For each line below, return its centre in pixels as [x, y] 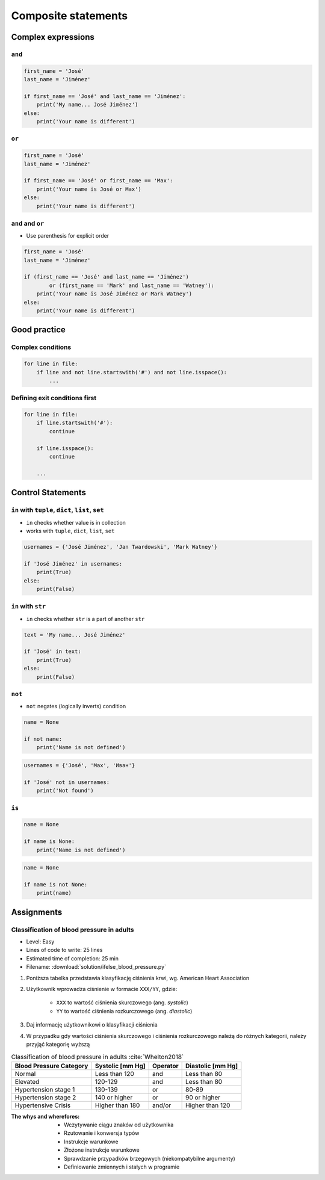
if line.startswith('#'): [75, 423]
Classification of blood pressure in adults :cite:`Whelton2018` [97, 1057]
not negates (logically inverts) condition [76, 706]
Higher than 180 [117, 1105]
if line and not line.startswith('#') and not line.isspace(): [132, 372]
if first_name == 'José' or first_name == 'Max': [98, 181]
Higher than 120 [208, 1105]
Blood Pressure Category [51, 1066]
